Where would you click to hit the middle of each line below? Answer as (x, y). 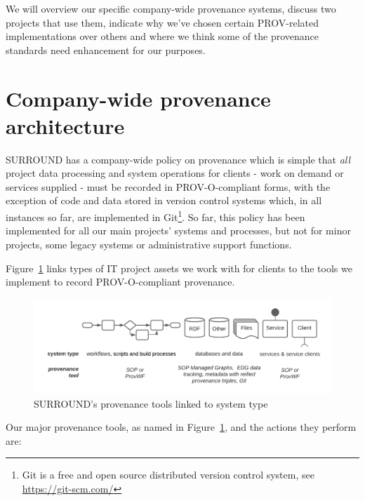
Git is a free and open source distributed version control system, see (168, 475)
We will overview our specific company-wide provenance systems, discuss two (171, 8)
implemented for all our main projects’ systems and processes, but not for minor (178, 231)
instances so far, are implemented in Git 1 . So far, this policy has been (155, 216)
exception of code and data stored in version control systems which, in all (164, 200)
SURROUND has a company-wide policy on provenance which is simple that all (178, 159)
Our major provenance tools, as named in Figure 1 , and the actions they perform (181, 427)
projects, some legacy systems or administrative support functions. (149, 244)
